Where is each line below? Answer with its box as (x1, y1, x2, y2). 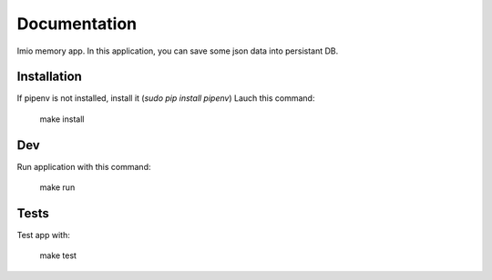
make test (39, 250, 77, 261)
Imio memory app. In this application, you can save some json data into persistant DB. (16, 45, 339, 56)
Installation (16, 69, 82, 85)
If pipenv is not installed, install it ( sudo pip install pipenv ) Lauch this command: (16, 93, 315, 104)
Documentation (16, 14, 138, 34)
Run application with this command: (16, 161, 151, 172)
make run (39, 182, 76, 193)
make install (39, 114, 85, 125)
